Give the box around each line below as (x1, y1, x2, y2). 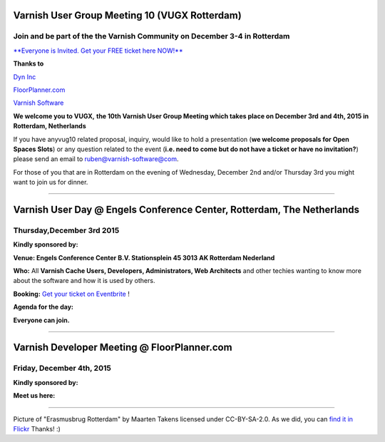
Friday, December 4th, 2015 (13, 364, 112, 374)
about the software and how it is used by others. (13, 277, 155, 285)
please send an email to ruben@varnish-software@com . (13, 155, 179, 163)
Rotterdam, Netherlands (13, 122, 87, 130)
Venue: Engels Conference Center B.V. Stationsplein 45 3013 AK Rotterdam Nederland (13, 253, 275, 262)
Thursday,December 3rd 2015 (13, 225, 120, 235)
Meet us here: (13, 391, 56, 400)
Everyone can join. (13, 316, 71, 324)
